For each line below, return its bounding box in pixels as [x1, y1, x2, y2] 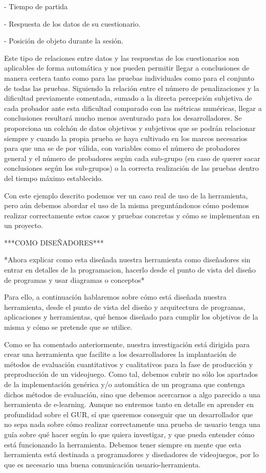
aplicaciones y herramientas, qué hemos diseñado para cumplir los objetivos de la [4, 311, 258, 322]
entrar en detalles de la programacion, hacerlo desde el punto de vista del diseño [4, 264, 256, 275]
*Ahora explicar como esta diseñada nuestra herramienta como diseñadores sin [4, 254, 251, 265]
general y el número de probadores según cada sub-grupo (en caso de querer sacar [4, 152, 260, 163]
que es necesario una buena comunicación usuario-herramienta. [4, 459, 201, 469]
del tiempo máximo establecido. [4, 172, 103, 183]
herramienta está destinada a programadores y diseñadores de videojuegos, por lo [4, 449, 259, 460]
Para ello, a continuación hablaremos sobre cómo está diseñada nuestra [4, 291, 227, 302]
